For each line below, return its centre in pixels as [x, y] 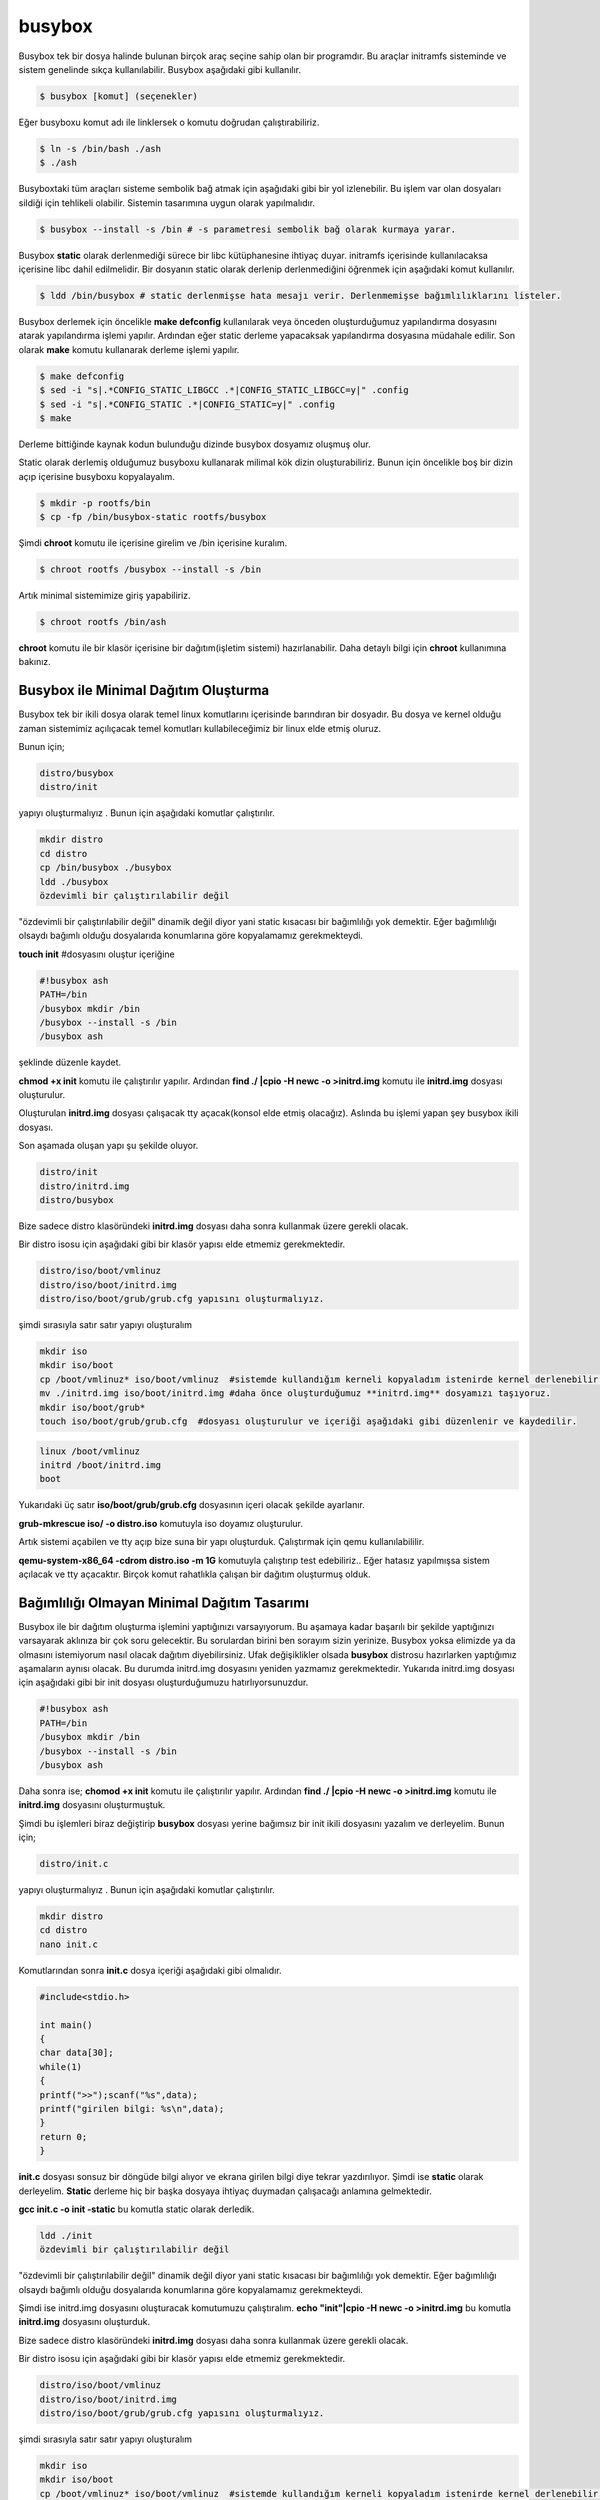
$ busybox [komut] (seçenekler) [119, 96]
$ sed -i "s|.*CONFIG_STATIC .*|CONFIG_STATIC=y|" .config [187, 404]
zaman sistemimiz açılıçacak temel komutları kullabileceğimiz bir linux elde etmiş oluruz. [200, 728]
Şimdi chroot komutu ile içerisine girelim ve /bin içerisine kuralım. [153, 543]
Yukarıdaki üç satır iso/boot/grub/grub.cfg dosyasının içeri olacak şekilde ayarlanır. [191, 1505]
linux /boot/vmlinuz [89, 1451]
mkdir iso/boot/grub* [92, 1407]
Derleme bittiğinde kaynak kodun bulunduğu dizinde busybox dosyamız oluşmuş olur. [194, 444]
